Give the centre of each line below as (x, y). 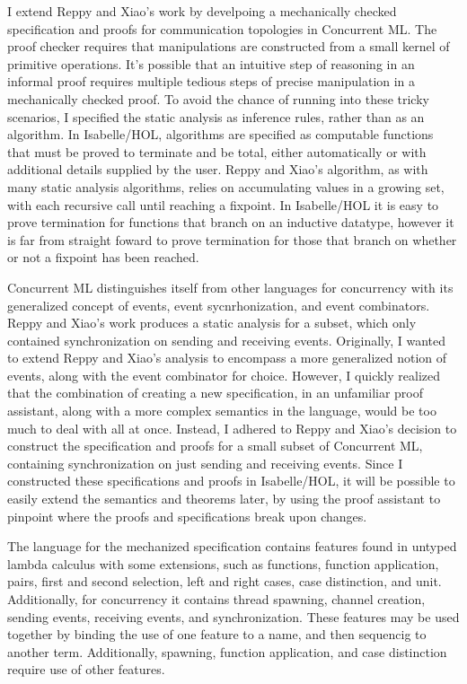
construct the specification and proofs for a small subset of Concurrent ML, (215, 446)
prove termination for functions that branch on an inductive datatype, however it (231, 222)
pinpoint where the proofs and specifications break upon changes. (187, 516)
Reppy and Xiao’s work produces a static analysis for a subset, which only (212, 323)
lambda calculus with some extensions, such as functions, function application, (223, 563)
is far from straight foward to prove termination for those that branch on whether (232, 239)
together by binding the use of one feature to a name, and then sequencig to (217, 634)
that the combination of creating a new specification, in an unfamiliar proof (216, 393)
